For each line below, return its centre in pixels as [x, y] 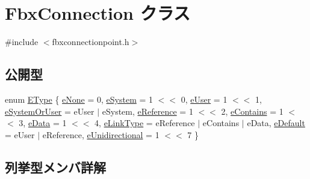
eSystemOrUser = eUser [50, 111]
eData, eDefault [276, 123]
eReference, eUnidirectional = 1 [101, 134]
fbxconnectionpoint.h [91, 42]
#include [22, 42]
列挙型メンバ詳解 [55, 167]
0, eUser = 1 [204, 99]
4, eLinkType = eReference [145, 123]
